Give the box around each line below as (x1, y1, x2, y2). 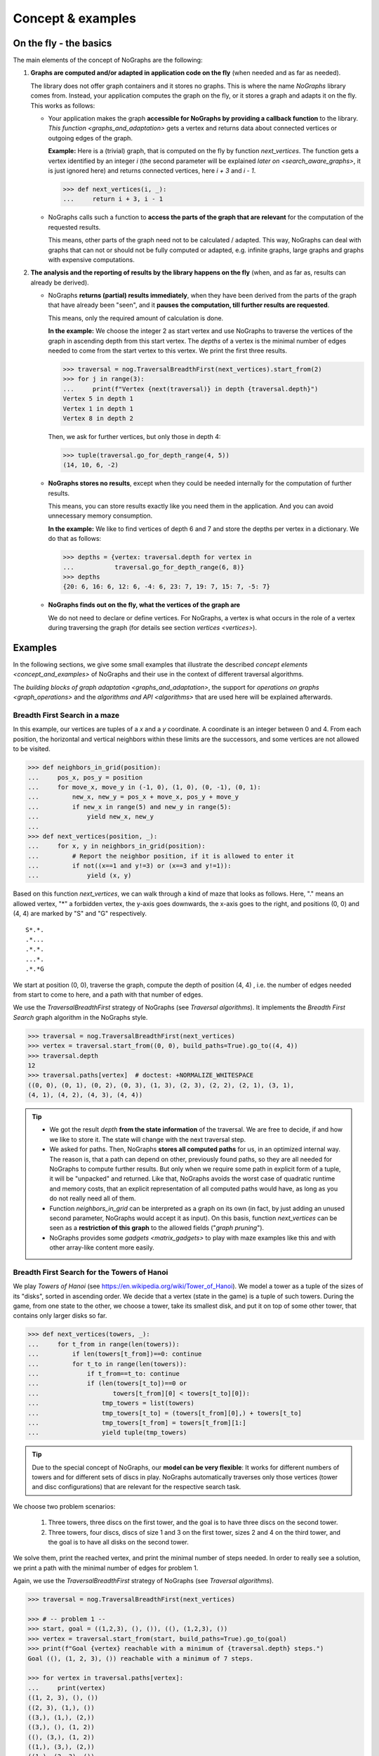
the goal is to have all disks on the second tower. (48, 1538, 189, 1547)
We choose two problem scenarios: (13, 1502, 116, 1510)
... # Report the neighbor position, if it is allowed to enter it (27, 852, 295, 860)
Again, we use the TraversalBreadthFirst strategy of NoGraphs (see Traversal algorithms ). (13, 1577, 274, 1585)
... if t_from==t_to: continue (27, 1370, 180, 1377)
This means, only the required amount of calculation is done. (48, 313, 224, 322)
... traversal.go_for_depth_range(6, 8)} (62, 563, 245, 571)
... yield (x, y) (27, 872, 132, 879)
